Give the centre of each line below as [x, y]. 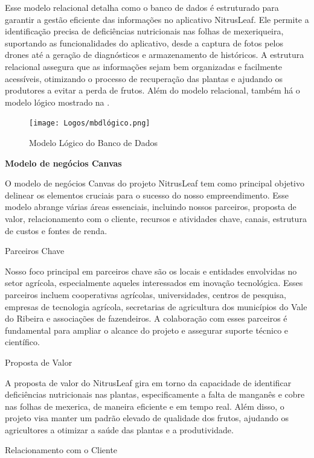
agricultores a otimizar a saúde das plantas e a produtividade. [119, 429]
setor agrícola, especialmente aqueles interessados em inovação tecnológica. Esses [154, 283]
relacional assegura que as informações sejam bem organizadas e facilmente [144, 66]
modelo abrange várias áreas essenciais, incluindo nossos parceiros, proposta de [151, 207]
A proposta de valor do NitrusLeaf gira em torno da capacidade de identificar [148, 382]
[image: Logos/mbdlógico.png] [90, 123]
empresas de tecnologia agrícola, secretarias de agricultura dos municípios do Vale [156, 306]
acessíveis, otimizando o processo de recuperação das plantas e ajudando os [144, 78]
